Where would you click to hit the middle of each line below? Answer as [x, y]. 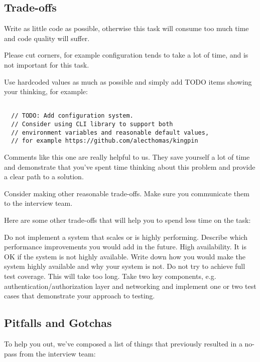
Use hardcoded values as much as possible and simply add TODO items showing [128, 81]
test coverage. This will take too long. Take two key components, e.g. [110, 276]
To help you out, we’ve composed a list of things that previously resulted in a [123, 343]
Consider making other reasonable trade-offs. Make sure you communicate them [127, 193]
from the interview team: [57, 353]
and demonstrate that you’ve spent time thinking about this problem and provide [130, 166]
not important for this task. [47, 64]
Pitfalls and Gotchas [58, 323]
